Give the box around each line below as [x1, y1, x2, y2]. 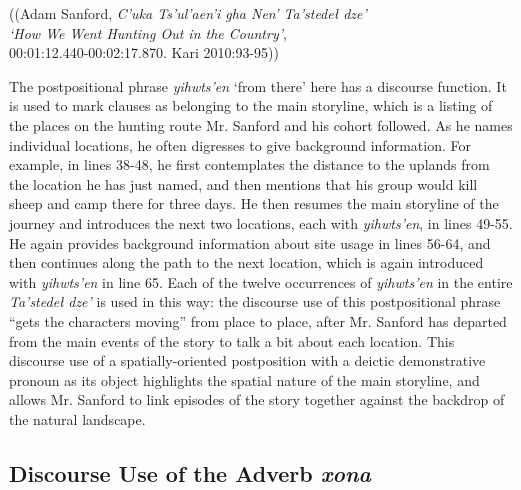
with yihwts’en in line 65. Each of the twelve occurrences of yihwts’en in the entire [9, 271, 513, 292]
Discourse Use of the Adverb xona [9, 457, 372, 488]
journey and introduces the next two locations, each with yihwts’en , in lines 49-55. [9, 212, 513, 233]
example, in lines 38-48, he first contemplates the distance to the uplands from [9, 154, 490, 175]
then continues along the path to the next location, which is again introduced [9, 252, 484, 273]
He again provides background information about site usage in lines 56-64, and [9, 232, 491, 253]
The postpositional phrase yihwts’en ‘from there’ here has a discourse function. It [9, 75, 507, 96]
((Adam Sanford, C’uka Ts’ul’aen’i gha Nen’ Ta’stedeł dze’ [9, 3, 367, 23]
